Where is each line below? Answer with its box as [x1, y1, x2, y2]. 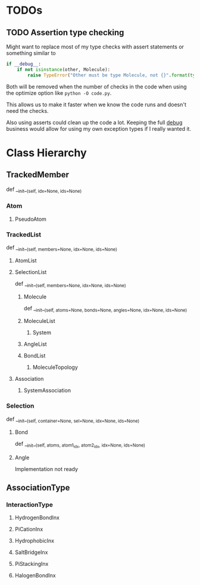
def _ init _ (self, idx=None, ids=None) [6, 186, 82, 194]
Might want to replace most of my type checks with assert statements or [6, 43, 185, 50]
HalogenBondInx [14, 572, 56, 579]
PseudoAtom [14, 215, 46, 223]
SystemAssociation [23, 387, 71, 394]
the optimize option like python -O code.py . [6, 89, 112, 96]
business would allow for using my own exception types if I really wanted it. [6, 125, 192, 132]
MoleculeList [23, 318, 55, 325]
